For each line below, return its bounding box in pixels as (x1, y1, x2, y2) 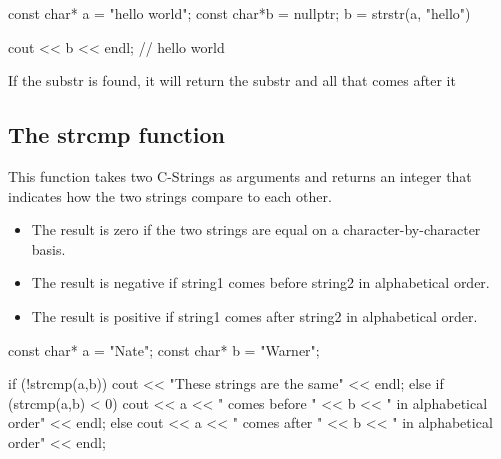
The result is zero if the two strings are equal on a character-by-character (31, 219, 481, 240)
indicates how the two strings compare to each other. (8, 185, 332, 206)
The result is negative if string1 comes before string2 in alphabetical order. (31, 272, 490, 293)
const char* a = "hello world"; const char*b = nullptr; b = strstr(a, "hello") (8, 3, 471, 23)
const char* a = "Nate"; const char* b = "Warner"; (8, 339, 320, 360)
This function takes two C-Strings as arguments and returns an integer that (8, 165, 472, 186)
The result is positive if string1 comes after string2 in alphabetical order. (31, 305, 478, 326)
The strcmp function (8, 119, 226, 150)
